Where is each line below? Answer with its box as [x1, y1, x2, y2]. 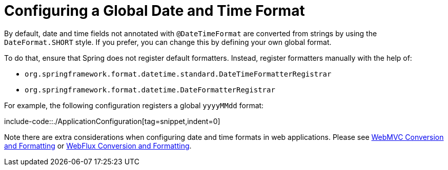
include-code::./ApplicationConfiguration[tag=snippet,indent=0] [4, 116, 220, 126]
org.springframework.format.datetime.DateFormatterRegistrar [25, 85, 275, 94]
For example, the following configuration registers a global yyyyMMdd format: [4, 101, 264, 110]
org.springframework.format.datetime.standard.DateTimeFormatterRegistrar [25, 69, 332, 78]
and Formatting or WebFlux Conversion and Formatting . [4, 141, 192, 150]
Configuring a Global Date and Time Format [4, 2, 305, 19]
